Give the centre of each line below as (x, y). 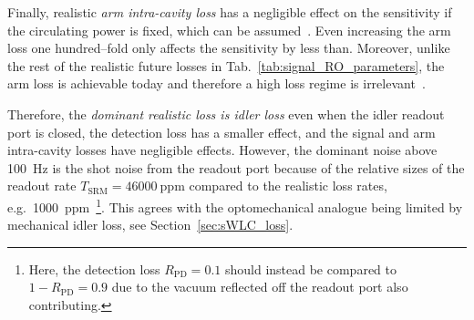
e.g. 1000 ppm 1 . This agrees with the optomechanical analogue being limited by (235, 205)
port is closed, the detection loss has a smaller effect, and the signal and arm (222, 132)
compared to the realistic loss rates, (288, 186)
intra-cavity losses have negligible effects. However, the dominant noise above (222, 150)
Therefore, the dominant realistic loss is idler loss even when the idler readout (226, 114)
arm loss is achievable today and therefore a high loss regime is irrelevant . (216, 83)
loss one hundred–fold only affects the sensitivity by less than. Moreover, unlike (229, 48)
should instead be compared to (310, 268)
